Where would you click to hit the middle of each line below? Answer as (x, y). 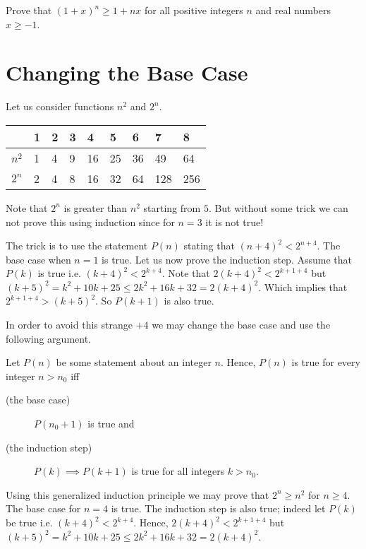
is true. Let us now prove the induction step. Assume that (227, 259)
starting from (172, 207)
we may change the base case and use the (241, 325)
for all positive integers (194, 10)
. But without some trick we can (278, 207)
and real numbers (293, 10)
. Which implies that (303, 287)
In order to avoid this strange (69, 325)
